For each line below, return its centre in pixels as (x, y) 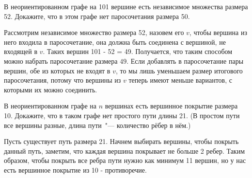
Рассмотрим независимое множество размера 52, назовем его (94, 32)
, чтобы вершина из (218, 32)
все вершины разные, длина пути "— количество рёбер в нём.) (97, 125)
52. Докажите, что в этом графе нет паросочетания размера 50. (97, 16)
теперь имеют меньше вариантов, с (180, 80)
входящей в (21, 51)
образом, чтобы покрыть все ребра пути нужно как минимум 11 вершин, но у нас (125, 160)
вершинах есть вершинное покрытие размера (171, 106)
